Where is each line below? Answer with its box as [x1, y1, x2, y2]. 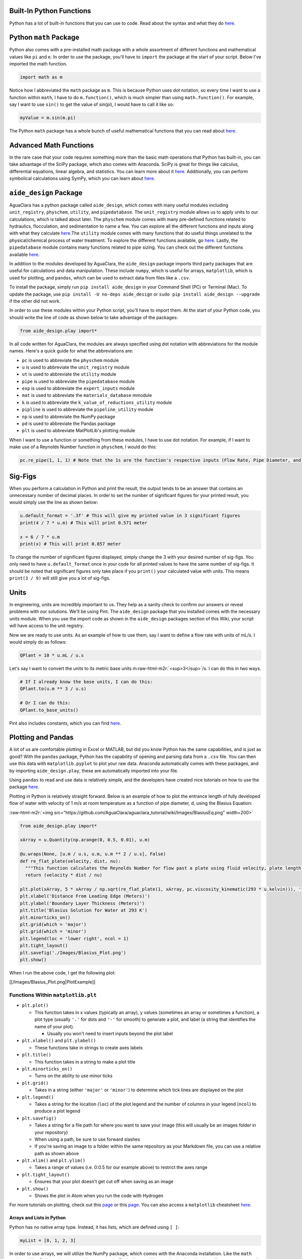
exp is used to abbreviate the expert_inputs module [22, 385, 135, 391]
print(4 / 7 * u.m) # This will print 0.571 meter [20, 520, 148, 526]
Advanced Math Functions [9, 141, 94, 150]
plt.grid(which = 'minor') [20, 929, 87, 934]
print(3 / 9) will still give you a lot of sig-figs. [9, 575, 111, 581]
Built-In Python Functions [9, 7, 92, 15]
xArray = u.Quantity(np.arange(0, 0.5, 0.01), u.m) [20, 837, 150, 843]
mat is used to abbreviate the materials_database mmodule [22, 392, 152, 398]
